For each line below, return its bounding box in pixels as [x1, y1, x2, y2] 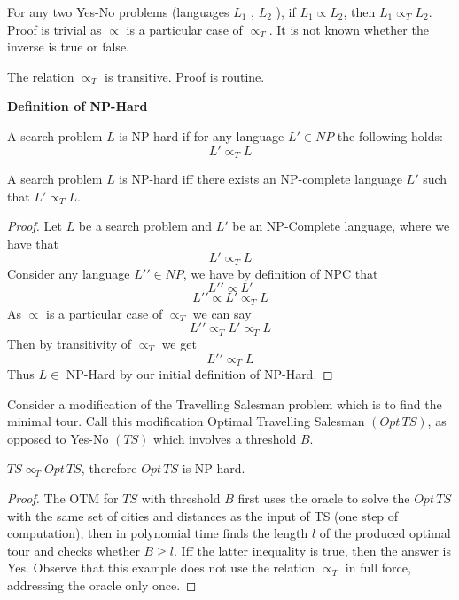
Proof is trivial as [7, 20, 102, 38]
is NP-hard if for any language [119, 126, 284, 145]
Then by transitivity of [7, 334, 132, 352]
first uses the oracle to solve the [237, 488, 410, 507]
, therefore [81, 459, 137, 478]
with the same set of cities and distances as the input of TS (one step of [7, 506, 399, 525]
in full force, [345, 558, 411, 577]
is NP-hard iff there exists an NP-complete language [119, 170, 402, 188]
